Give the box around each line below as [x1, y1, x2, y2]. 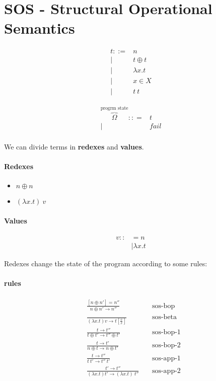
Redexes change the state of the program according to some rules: [4, 258, 207, 269]
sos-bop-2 [152, 342, 181, 349]
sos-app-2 [152, 367, 181, 374]
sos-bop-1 [152, 329, 181, 336]
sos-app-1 [152, 354, 181, 362]
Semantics [4, 18, 75, 38]
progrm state [100, 106, 128, 111]
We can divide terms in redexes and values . [4, 141, 144, 151]
